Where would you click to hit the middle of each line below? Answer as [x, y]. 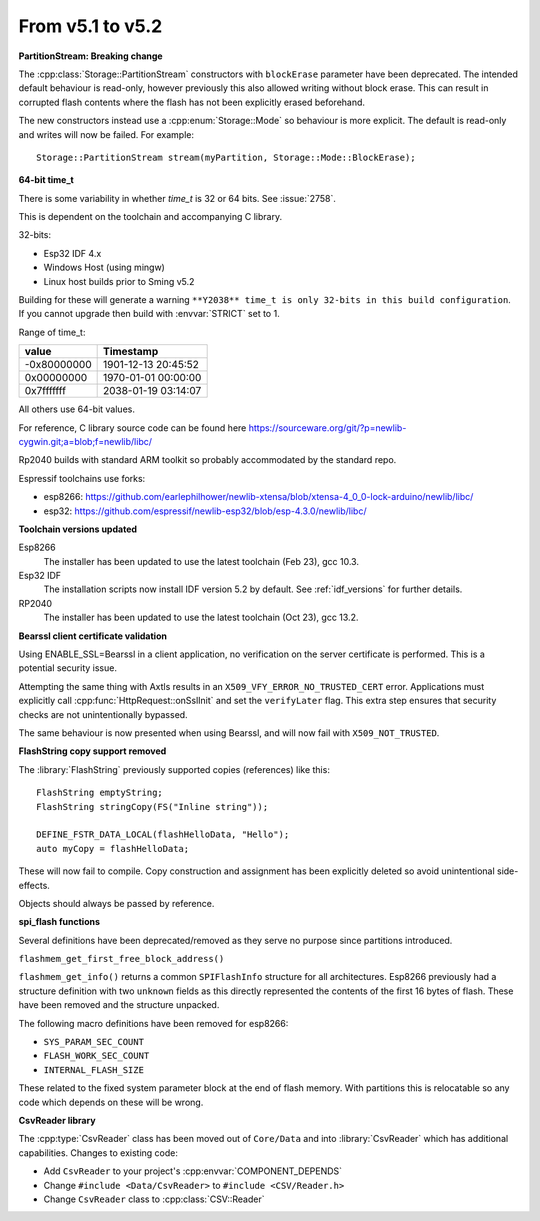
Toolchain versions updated [78, 529]
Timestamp [130, 352]
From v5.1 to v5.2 [90, 26]
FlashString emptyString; [100, 793]
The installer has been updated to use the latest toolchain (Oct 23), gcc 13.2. [201, 617]
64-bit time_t [46, 180]
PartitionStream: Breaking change [91, 56]
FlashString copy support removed [92, 751]
